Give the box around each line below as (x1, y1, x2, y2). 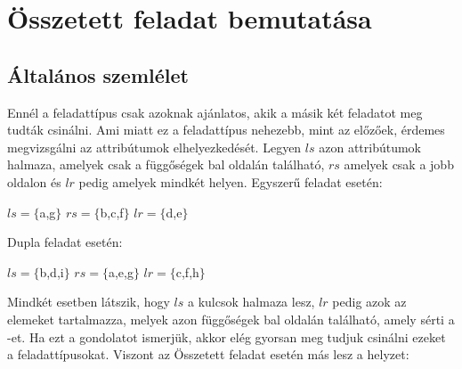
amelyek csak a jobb (344, 155, 454, 174)
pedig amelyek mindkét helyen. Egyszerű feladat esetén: (78, 172, 383, 191)
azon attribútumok (319, 137, 422, 156)
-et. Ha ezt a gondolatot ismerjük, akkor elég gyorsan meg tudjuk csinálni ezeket (7, 327, 446, 346)
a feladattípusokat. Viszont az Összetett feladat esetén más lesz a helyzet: (7, 345, 409, 364)
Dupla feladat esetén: (7, 233, 123, 251)
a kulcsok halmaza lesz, (188, 292, 315, 311)
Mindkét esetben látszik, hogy (7, 292, 170, 311)
